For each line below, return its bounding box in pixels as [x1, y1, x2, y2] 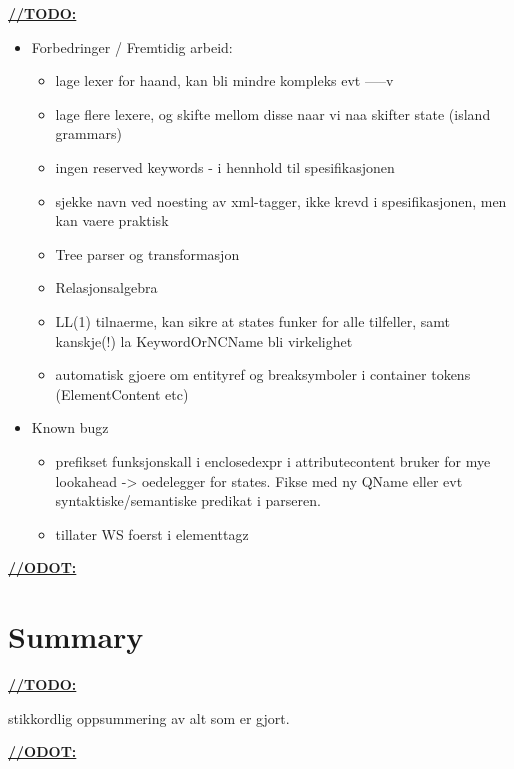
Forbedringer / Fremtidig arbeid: [31, 36, 233, 57]
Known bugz [31, 417, 109, 438]
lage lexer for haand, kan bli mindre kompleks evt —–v [55, 70, 394, 91]
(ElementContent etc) [55, 383, 189, 404]
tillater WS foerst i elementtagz [55, 523, 249, 544]
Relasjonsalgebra [55, 277, 158, 298]
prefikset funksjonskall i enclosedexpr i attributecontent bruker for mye [55, 450, 491, 471]
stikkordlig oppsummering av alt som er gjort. [8, 707, 290, 728]
